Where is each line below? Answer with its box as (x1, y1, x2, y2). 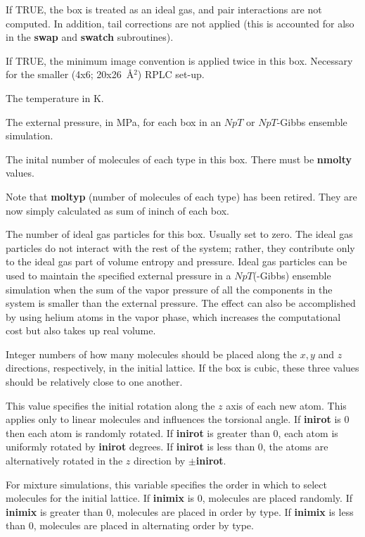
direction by (134, 453, 186, 468)
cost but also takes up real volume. (6, 323, 156, 338)
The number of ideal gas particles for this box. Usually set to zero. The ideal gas (6, 227, 353, 241)
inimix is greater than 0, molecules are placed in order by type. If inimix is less (6, 504, 354, 519)
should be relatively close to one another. (6, 374, 183, 389)
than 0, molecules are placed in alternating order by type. (6, 518, 254, 533)
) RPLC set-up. (137, 67, 205, 82)
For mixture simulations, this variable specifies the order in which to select (6, 476, 328, 491)
